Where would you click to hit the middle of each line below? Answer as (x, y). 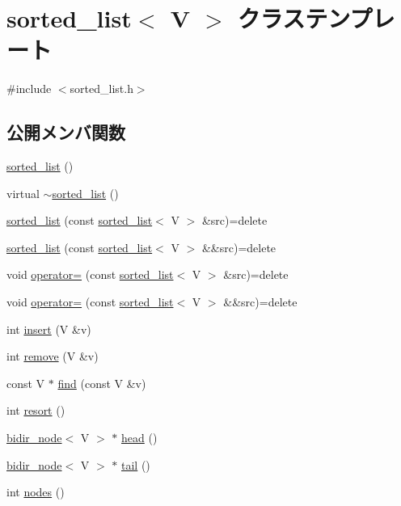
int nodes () (36, 492)
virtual (23, 193)
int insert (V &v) (49, 329)
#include (29, 89)
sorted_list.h (101, 89)
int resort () (36, 410)
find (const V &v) (102, 383)
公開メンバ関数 (66, 132)
